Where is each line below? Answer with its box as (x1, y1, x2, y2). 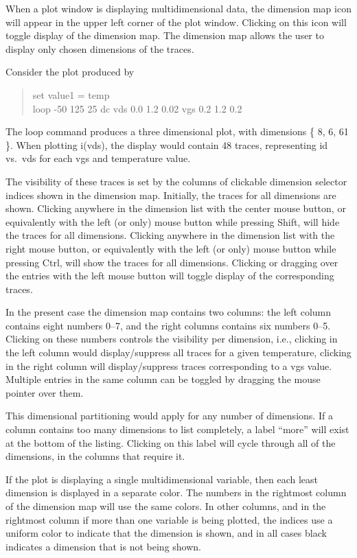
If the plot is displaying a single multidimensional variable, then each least (5, 472, 319, 486)
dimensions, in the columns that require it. (5, 449, 185, 463)
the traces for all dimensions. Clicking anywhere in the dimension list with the (5, 228, 335, 242)
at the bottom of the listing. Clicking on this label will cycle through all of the (5, 435, 336, 450)
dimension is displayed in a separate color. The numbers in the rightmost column (5, 485, 347, 500)
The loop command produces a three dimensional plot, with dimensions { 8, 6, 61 (5, 124, 349, 139)
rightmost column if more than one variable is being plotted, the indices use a (5, 512, 333, 526)
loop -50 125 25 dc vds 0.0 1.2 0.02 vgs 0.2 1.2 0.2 (32, 101, 242, 115)
